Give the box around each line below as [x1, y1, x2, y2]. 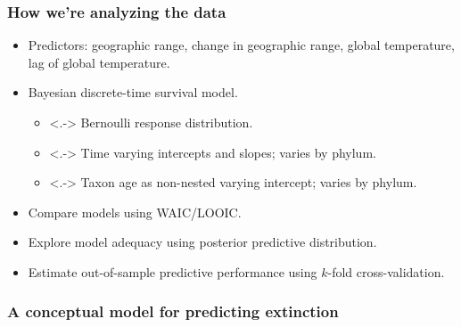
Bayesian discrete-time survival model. [28, 83, 238, 102]
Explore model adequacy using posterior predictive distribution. [28, 233, 377, 251]
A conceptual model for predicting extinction [7, 300, 339, 323]
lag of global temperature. [28, 53, 170, 71]
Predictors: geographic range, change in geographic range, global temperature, [28, 36, 455, 54]
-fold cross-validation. [327, 262, 445, 281]
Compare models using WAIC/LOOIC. [28, 202, 242, 221]
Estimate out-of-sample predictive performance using [28, 262, 317, 281]
